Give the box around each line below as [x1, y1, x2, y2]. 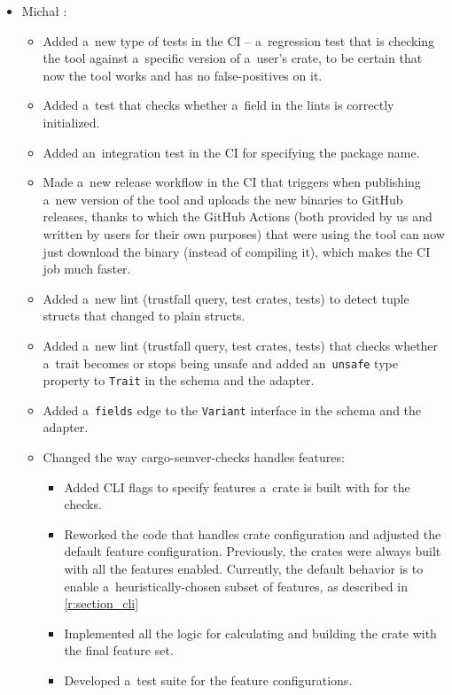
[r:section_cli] [64, 594, 139, 613]
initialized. [43, 112, 100, 131]
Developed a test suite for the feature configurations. [64, 671, 353, 689]
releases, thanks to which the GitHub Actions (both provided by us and [43, 207, 433, 226]
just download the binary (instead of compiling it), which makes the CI [43, 242, 431, 260]
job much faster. [43, 259, 131, 278]
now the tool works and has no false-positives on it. [43, 66, 323, 84]
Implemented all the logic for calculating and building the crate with [64, 623, 437, 642]
